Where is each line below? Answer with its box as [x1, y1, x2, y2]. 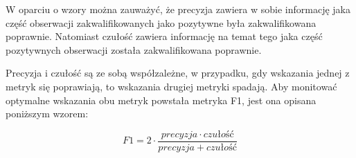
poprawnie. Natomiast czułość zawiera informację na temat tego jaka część [6, 29, 323, 43]
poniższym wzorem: [6, 106, 89, 121]
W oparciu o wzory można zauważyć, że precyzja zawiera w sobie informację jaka [6, 2, 350, 16]
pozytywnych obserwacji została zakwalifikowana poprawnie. [6, 42, 262, 57]
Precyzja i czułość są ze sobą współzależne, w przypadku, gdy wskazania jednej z [6, 66, 350, 80]
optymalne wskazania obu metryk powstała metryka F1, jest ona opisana [6, 92, 317, 107]
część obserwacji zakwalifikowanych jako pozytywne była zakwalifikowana [6, 15, 317, 30]
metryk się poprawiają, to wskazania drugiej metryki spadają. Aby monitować [6, 79, 337, 93]
